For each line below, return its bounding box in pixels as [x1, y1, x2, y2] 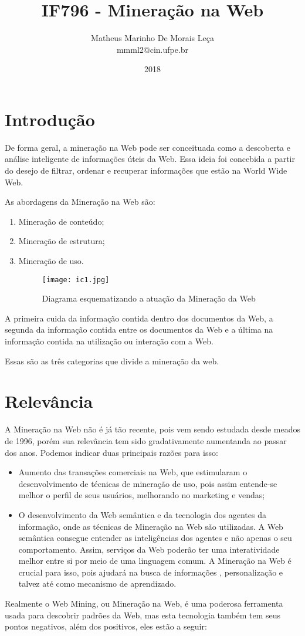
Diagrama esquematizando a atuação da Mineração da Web [42, 292, 256, 305]
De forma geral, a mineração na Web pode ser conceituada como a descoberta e [5, 141, 290, 153]
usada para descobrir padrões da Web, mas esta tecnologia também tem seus [5, 608, 281, 621]
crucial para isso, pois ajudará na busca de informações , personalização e [18, 566, 283, 578]
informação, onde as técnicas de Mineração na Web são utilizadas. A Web [18, 520, 283, 532]
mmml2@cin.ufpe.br [116, 43, 189, 55]
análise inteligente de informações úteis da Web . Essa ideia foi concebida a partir [5, 153, 295, 165]
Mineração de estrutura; [18, 235, 105, 247]
